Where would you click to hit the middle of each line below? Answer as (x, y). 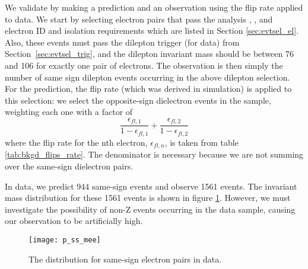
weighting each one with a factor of (69, 112)
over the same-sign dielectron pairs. (69, 166)
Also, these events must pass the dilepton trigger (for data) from (122, 42)
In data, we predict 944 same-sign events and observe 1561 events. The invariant (151, 186)
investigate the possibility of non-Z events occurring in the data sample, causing (150, 209)
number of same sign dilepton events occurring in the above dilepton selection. (147, 77)
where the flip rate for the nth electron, (76, 142)
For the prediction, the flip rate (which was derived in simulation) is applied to (148, 89)
